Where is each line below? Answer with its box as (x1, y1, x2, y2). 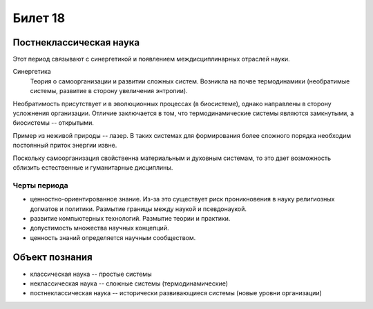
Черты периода (12, 180, 68, 190)
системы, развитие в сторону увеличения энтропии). (30, 87, 188, 95)
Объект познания (12, 252, 93, 263)
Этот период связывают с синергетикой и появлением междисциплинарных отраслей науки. (12, 55, 290, 63)
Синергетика (12, 68, 51, 76)
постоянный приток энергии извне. (12, 141, 117, 150)
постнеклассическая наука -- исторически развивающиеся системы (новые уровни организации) (30, 289, 323, 297)
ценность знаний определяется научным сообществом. (30, 233, 196, 241)
